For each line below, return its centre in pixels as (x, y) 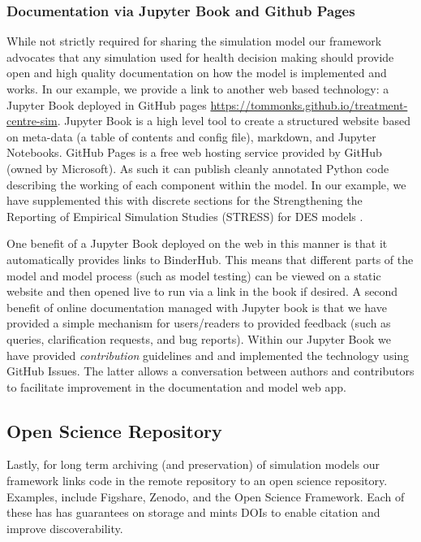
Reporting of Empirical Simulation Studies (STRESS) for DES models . (185, 216)
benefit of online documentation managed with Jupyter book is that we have (197, 307)
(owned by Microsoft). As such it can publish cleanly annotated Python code (198, 168)
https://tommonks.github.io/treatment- (309, 104)
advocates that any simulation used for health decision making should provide (200, 56)
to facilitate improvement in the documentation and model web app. (176, 386)
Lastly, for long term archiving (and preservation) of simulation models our (193, 464)
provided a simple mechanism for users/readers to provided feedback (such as (199, 323)
